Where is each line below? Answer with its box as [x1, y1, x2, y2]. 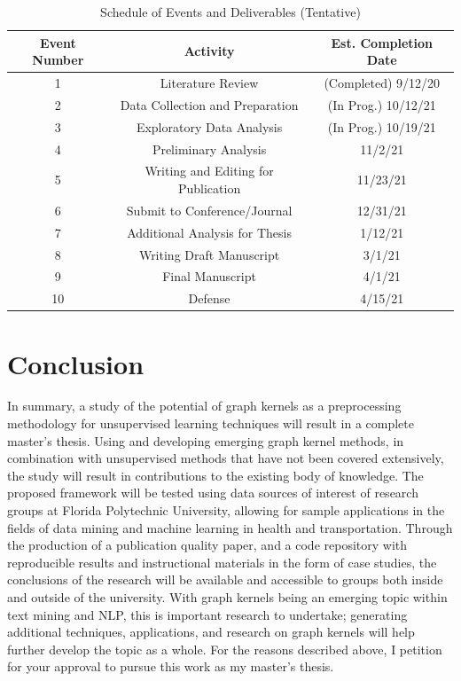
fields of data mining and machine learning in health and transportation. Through [7, 518, 453, 536]
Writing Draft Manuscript [138, 245, 280, 263]
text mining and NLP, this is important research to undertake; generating [7, 605, 408, 623]
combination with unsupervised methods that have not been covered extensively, [7, 449, 444, 467]
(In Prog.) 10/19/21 [327, 117, 436, 136]
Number [32, 51, 84, 69]
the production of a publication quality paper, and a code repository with [7, 536, 408, 554]
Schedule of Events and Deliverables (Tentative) [100, 3, 361, 20]
